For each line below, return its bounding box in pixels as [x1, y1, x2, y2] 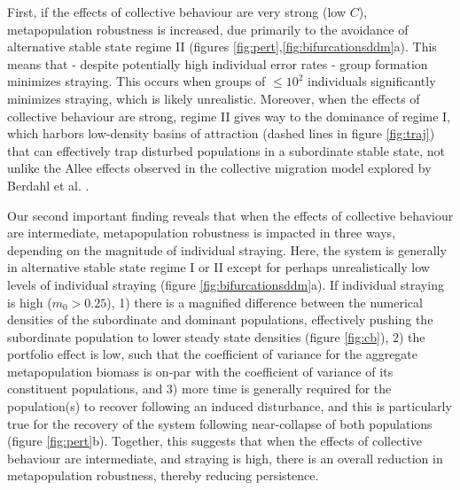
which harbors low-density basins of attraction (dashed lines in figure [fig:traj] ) [7, 124, 435, 143]
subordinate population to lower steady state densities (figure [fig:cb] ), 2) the [7, 327, 425, 346]
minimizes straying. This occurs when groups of [7, 72, 266, 90]
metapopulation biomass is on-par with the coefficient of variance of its [7, 362, 394, 380]
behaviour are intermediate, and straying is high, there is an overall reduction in [7, 448, 443, 467]
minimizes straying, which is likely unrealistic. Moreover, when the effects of [7, 89, 420, 107]
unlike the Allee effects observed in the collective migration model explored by [7, 159, 432, 177]
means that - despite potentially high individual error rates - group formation [7, 54, 428, 73]
